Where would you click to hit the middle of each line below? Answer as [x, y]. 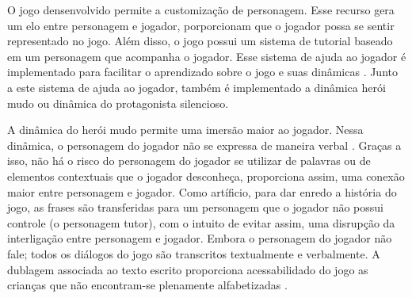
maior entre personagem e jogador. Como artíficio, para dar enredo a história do [202, 191]
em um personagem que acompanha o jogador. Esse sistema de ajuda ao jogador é [207, 56]
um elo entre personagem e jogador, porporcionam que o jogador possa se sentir [201, 25]
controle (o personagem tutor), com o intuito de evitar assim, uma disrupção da [201, 222]
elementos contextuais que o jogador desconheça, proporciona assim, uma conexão [206, 176]
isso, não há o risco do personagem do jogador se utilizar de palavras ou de [189, 160]
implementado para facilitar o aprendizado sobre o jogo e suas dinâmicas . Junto [202, 72]
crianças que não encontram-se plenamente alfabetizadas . [147, 285]
